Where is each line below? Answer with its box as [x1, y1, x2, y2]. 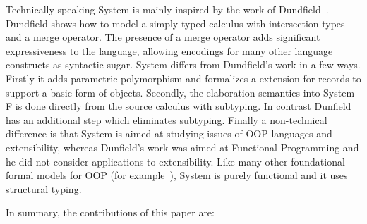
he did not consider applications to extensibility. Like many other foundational [6, 154, 345, 168]
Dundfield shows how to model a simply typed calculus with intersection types [6, 15, 345, 30]
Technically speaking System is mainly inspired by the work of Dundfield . [6, 2, 329, 16]
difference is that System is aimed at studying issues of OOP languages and [6, 126, 332, 141]
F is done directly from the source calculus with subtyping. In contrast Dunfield [6, 99, 351, 113]
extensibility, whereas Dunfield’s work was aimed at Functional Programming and [6, 139, 359, 154]
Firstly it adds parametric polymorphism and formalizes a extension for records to [6, 70, 361, 85]
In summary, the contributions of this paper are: [6, 205, 215, 220]
